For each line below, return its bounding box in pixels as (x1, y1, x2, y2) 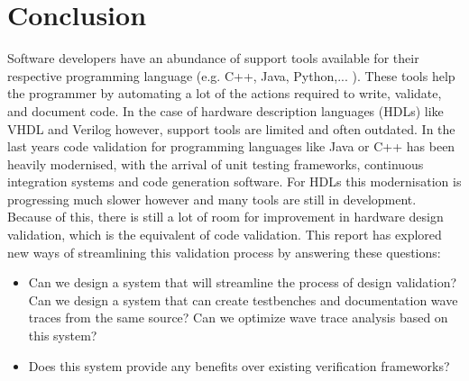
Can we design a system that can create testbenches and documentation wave (28, 290, 458, 309)
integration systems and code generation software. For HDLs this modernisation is (7, 172, 462, 191)
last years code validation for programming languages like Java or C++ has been (7, 137, 455, 156)
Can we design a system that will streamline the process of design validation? (28, 273, 457, 292)
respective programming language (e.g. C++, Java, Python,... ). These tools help (7, 66, 455, 85)
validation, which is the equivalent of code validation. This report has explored (7, 225, 442, 244)
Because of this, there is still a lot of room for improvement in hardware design (7, 207, 444, 226)
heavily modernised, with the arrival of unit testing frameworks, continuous (7, 154, 424, 173)
